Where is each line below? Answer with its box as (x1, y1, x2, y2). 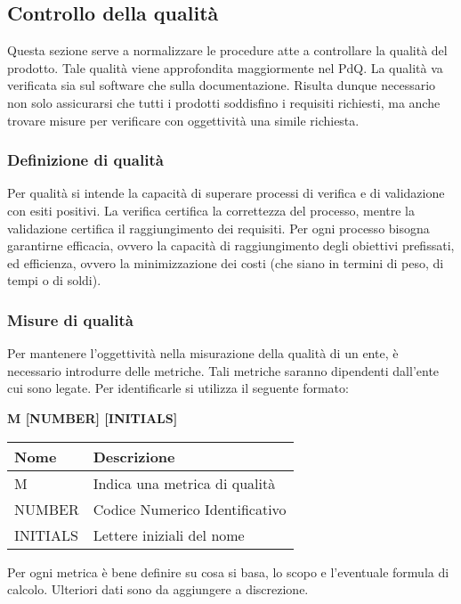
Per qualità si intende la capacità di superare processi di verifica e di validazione (7, 184, 445, 202)
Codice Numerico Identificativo (93, 498, 287, 519)
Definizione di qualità (7, 149, 164, 171)
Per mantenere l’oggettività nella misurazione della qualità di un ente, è (7, 344, 399, 363)
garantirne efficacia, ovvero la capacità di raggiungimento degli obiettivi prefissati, (7, 236, 455, 255)
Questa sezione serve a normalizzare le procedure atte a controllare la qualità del (7, 41, 448, 60)
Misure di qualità (7, 308, 133, 331)
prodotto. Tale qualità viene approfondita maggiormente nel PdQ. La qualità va (7, 58, 443, 77)
